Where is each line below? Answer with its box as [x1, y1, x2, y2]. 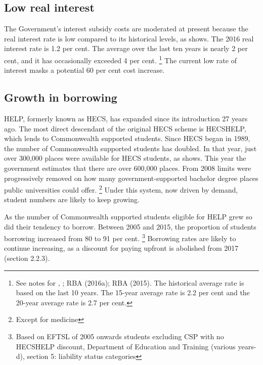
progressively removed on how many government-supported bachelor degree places [4, 172, 258, 183]
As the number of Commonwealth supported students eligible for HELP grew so [4, 211, 252, 222]
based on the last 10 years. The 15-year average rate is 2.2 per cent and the [16, 287, 250, 298]
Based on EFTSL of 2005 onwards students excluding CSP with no [16, 331, 224, 342]
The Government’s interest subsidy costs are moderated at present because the [4, 23, 248, 34]
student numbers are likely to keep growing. [4, 194, 140, 205]
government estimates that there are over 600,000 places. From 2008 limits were [4, 163, 251, 173]
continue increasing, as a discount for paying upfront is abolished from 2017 [4, 243, 239, 253]
